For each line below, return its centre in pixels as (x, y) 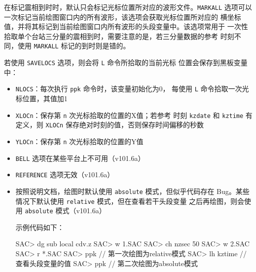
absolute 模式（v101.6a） (65, 211)
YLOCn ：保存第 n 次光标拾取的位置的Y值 (79, 141)
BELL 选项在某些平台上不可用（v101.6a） (80, 158)
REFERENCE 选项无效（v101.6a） (65, 175)
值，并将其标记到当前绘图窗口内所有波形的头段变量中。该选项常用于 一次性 (126, 26)
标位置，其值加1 (41, 98)
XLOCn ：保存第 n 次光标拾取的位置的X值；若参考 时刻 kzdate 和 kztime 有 (134, 115)
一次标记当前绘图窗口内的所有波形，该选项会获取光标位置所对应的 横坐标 (123, 17)
